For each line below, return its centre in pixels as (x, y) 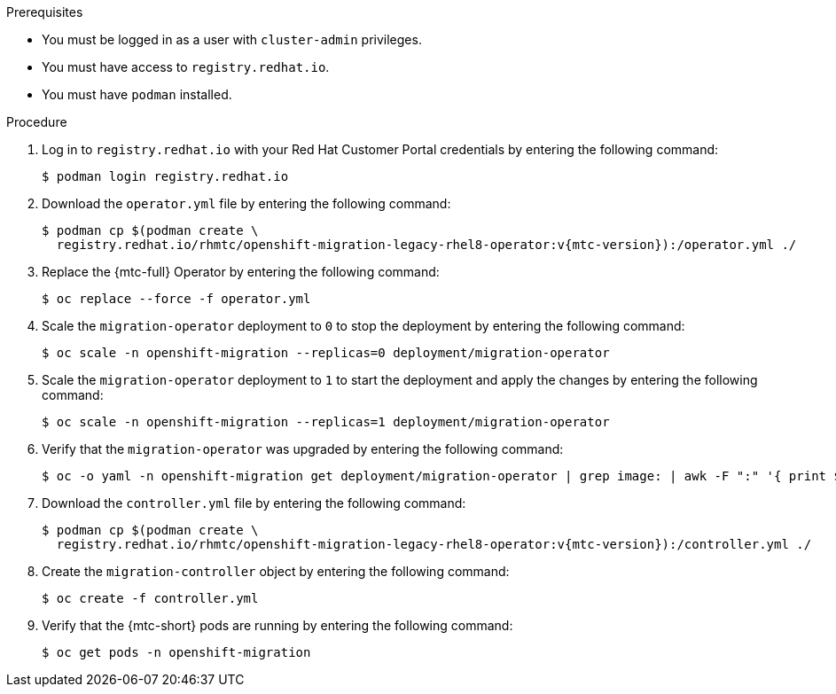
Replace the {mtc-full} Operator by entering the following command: (241, 272)
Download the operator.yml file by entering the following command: (246, 203)
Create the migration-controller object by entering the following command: (276, 571)
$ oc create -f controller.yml (150, 598)
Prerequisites (45, 12)
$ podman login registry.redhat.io (165, 176)
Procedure (37, 122)
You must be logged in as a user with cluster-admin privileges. (232, 39)
